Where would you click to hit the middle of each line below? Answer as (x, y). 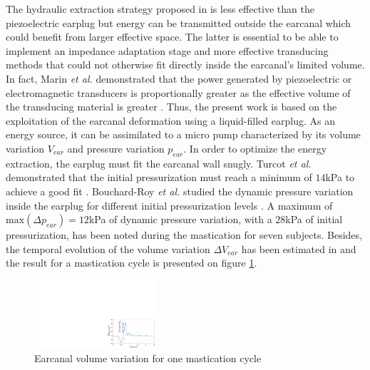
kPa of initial (314, 219)
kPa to (340, 177)
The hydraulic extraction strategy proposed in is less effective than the (160, 9)
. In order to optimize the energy (255, 148)
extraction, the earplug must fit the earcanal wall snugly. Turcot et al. (159, 163)
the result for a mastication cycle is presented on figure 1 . (132, 263)
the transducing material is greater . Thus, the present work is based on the (171, 107)
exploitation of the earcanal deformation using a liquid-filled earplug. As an (170, 120)
